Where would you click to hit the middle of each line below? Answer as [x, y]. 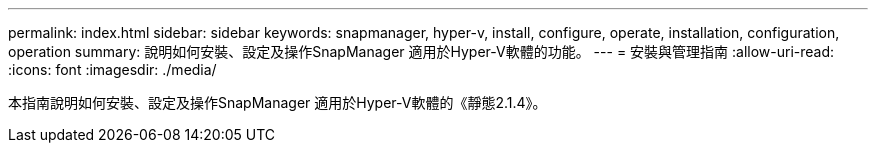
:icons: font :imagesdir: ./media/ [112, 69]
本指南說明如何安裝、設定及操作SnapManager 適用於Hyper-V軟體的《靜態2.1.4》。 [277, 102]
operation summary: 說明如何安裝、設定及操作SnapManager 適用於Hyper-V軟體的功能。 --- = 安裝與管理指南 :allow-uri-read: [421, 51]
